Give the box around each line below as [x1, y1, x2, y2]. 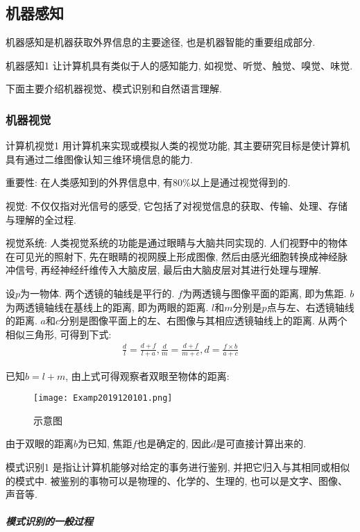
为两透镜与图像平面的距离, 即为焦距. [182, 285, 347, 300]
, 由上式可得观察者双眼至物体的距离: [65, 368, 230, 383]
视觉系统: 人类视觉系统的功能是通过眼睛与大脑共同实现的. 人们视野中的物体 [6, 235, 348, 250]
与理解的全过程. [6, 212, 76, 226]
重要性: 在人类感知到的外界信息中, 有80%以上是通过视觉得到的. [6, 175, 291, 190]
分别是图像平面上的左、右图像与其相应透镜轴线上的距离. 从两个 [60, 313, 348, 328]
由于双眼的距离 [6, 436, 74, 451]
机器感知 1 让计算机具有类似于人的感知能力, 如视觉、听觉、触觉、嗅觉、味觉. [6, 58, 353, 72]
